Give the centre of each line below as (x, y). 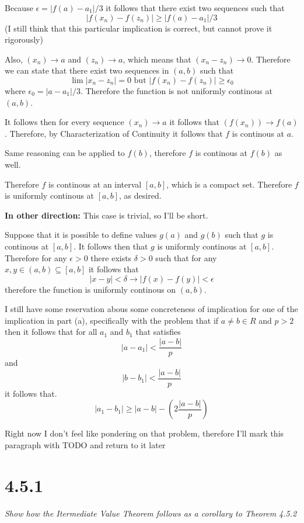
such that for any (186, 257)
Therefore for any (36, 257)
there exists (111, 257)
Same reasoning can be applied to (65, 153)
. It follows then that (111, 246)
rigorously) (24, 39)
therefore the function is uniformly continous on (90, 289)
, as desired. (140, 195)
